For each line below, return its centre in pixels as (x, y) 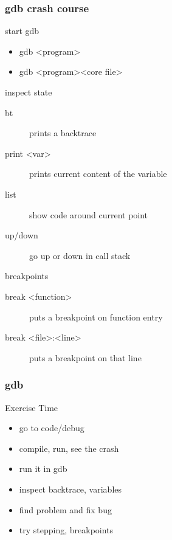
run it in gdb (43, 469)
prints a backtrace (63, 133)
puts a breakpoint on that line (85, 357)
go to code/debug (52, 428)
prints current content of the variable (98, 174)
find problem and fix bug (65, 509)
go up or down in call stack (80, 255)
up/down (22, 235)
